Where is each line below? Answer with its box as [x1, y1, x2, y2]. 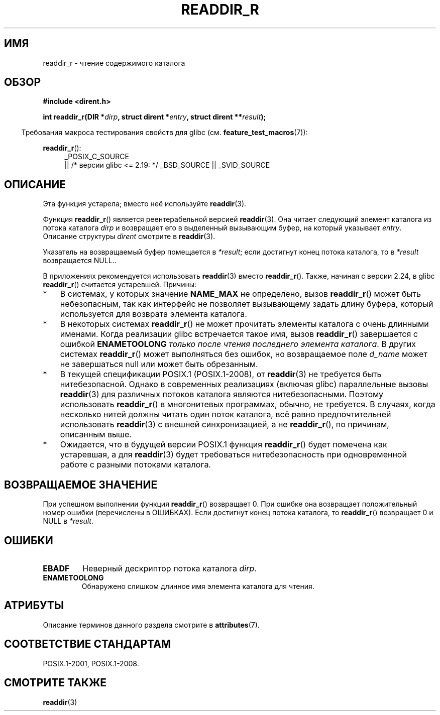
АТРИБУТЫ [4, 599, 64, 612]
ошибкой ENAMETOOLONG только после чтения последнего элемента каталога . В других [60, 339, 416, 349]
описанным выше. [60, 429, 132, 440]
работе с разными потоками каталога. [60, 459, 211, 470]
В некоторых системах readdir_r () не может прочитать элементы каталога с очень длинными [60, 319, 429, 329]
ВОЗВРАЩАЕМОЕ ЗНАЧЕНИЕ [4, 478, 158, 491]
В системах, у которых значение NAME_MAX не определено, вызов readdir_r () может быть [60, 289, 421, 299]
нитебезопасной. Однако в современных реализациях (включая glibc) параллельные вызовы [60, 379, 428, 390]
